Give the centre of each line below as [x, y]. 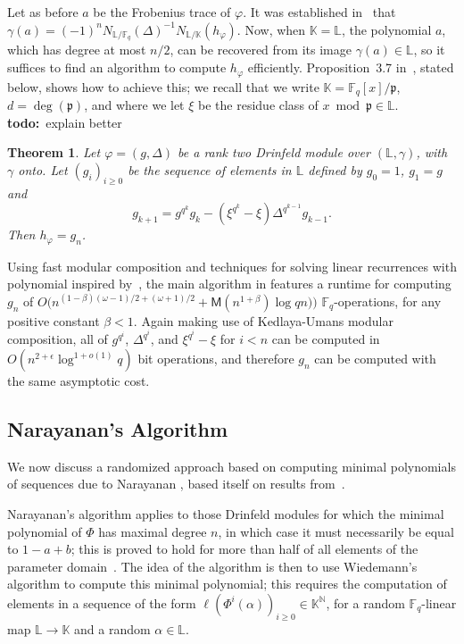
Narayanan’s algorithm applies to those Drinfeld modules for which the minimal [226, 513]
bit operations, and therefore [216, 358]
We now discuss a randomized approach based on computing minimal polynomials [232, 466]
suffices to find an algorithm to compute [117, 67]
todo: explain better [65, 122]
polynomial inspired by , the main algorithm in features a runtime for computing [229, 284]
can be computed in [326, 339]
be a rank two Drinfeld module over [274, 152]
